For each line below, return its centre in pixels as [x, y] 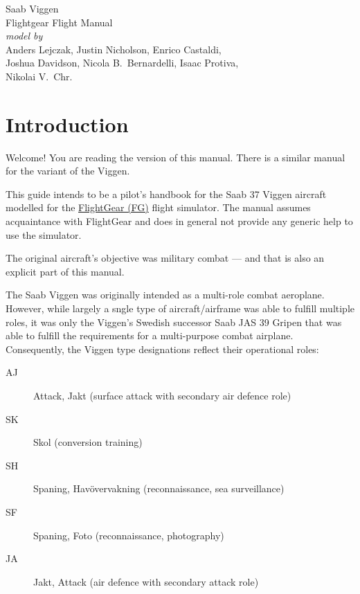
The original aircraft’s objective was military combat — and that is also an [165, 258]
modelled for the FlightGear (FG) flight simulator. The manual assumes [158, 207]
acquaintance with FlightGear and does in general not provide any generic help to [179, 221]
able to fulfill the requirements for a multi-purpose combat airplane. [150, 335]
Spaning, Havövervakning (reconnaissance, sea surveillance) [159, 488]
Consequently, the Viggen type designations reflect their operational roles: [162, 349]
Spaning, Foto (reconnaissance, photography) [129, 535]
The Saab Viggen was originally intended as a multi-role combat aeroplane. [165, 295]
